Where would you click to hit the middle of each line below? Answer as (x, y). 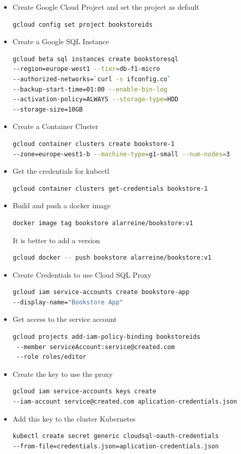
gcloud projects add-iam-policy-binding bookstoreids (106, 337)
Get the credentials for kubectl (61, 171)
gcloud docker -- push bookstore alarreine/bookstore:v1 (112, 258)
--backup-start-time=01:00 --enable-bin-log (90, 89)
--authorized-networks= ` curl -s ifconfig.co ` (92, 79)
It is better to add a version (56, 240)
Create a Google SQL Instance (61, 41)
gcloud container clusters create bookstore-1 (94, 144)
